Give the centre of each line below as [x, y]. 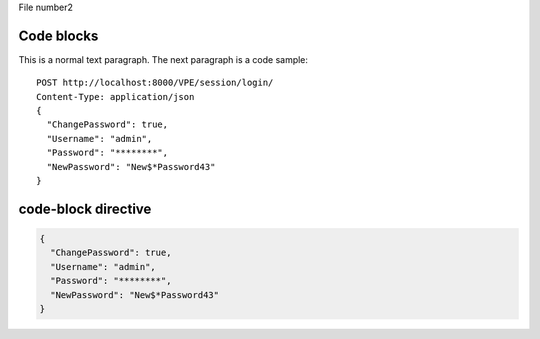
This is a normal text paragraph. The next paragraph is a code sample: [163, 59]
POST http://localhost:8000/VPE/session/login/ [155, 83]
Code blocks [58, 35]
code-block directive [85, 208]
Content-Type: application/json [115, 96]
